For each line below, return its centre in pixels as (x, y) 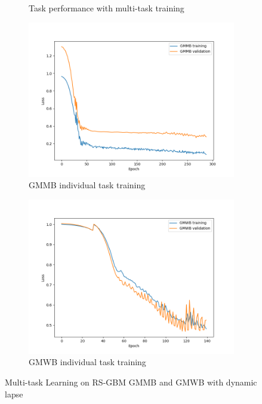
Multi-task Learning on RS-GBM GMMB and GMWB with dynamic (131, 382)
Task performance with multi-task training (107, 8)
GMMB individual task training (87, 185)
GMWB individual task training (87, 362)
